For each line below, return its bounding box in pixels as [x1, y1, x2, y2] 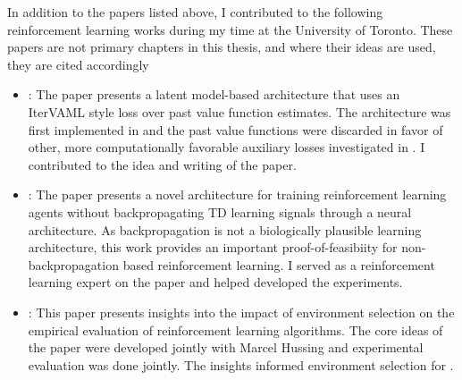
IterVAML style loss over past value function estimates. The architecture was [28, 102, 451, 121]
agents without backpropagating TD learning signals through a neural [28, 202, 412, 221]
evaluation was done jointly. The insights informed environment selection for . [28, 355, 454, 374]
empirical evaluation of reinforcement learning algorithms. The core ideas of [28, 320, 443, 339]
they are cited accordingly [7, 55, 149, 73]
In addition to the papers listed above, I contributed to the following [7, 3, 383, 21]
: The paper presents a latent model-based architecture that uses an [28, 85, 400, 104]
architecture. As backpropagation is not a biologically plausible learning [28, 220, 422, 239]
